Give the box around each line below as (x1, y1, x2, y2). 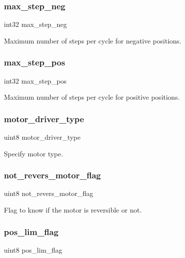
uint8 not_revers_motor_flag (4, 188, 93, 198)
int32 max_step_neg (4, 19, 67, 29)
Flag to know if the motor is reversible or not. (4, 205, 142, 215)
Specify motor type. (4, 148, 63, 158)
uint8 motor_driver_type (4, 132, 81, 142)
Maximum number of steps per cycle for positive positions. (4, 92, 180, 102)
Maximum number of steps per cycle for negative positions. (4, 35, 182, 45)
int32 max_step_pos (4, 75, 67, 86)
